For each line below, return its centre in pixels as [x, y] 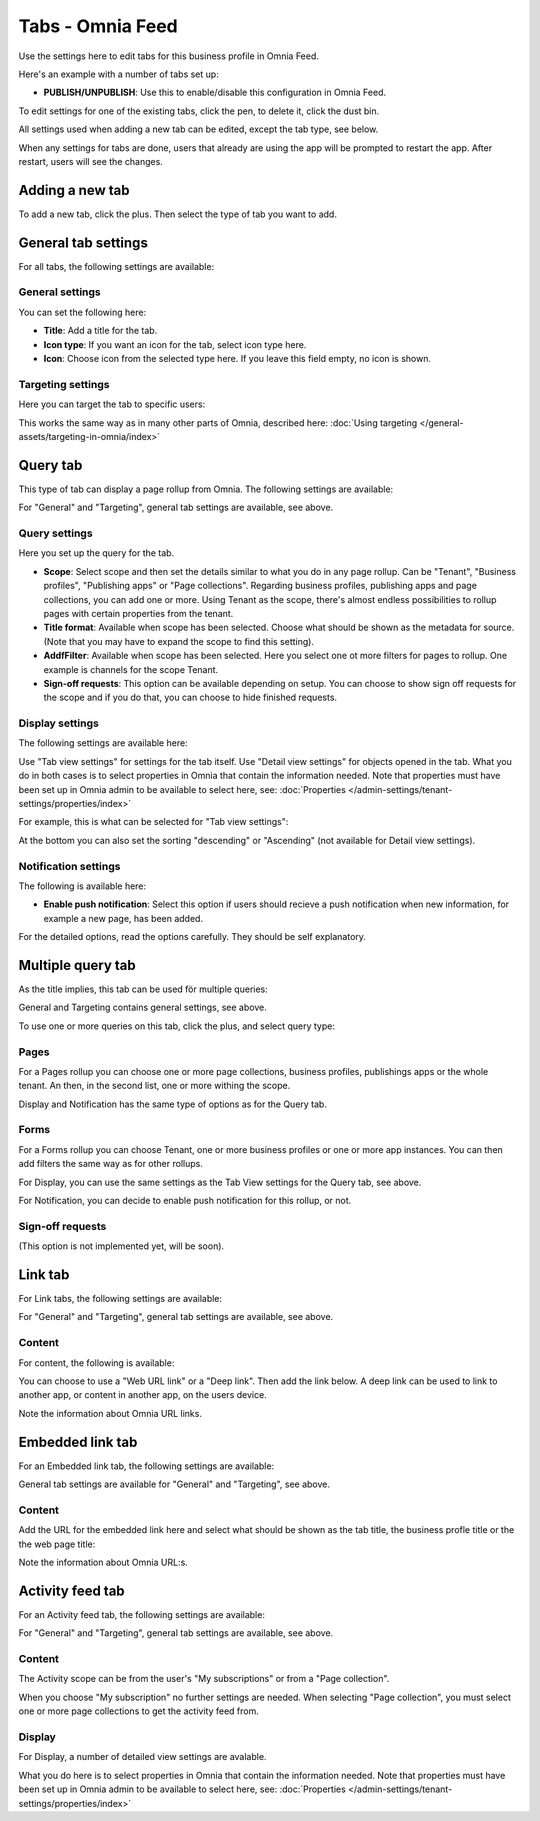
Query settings [56, 533]
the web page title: [57, 1544]
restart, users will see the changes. [91, 161]
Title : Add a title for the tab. [100, 331]
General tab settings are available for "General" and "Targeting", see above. [174, 1484]
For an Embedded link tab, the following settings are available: [146, 1466]
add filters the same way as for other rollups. [111, 1164]
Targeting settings [64, 384]
